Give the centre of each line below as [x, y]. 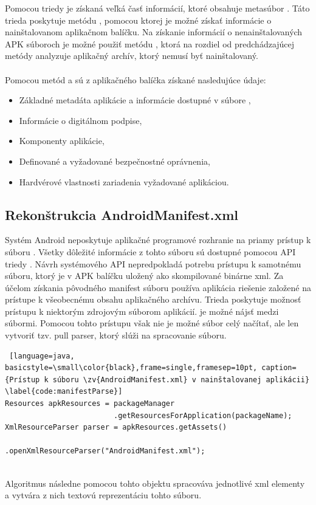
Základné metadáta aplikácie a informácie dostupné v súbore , [135, 100]
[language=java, [42, 356]
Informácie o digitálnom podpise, [81, 120]
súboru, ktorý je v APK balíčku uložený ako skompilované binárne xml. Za [144, 276]
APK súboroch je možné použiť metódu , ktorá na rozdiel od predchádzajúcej [150, 43]
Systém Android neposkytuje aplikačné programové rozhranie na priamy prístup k [158, 240]
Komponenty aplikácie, [62, 141]
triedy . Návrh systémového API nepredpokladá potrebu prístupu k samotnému [153, 263]
